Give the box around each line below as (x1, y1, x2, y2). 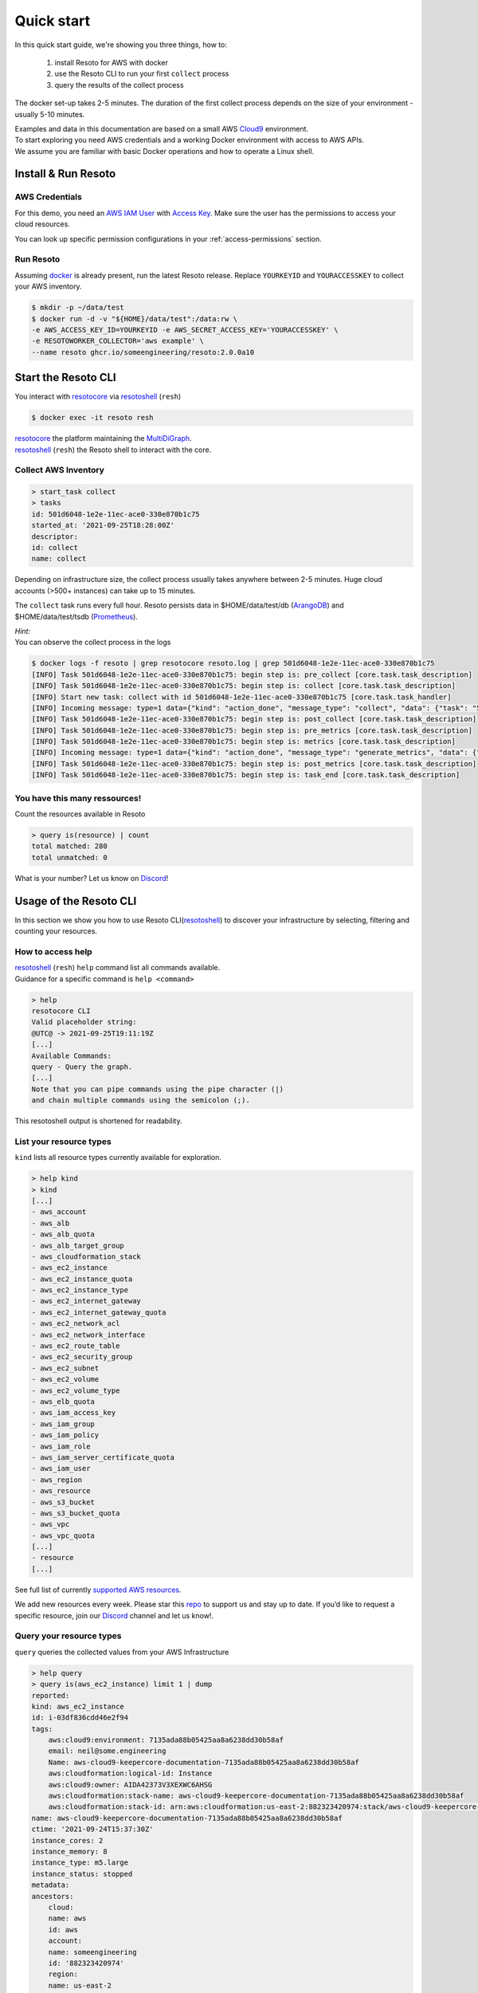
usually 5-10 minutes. (14, 109, 85, 119)
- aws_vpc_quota (31, 1531, 96, 1540)
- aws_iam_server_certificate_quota (31, 1452, 175, 1462)
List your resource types (14, 1136, 112, 1147)
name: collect (31, 554, 87, 564)
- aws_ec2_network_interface (31, 1330, 146, 1339)
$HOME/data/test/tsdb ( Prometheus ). (14, 611, 139, 621)
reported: (31, 1691, 70, 1700)
